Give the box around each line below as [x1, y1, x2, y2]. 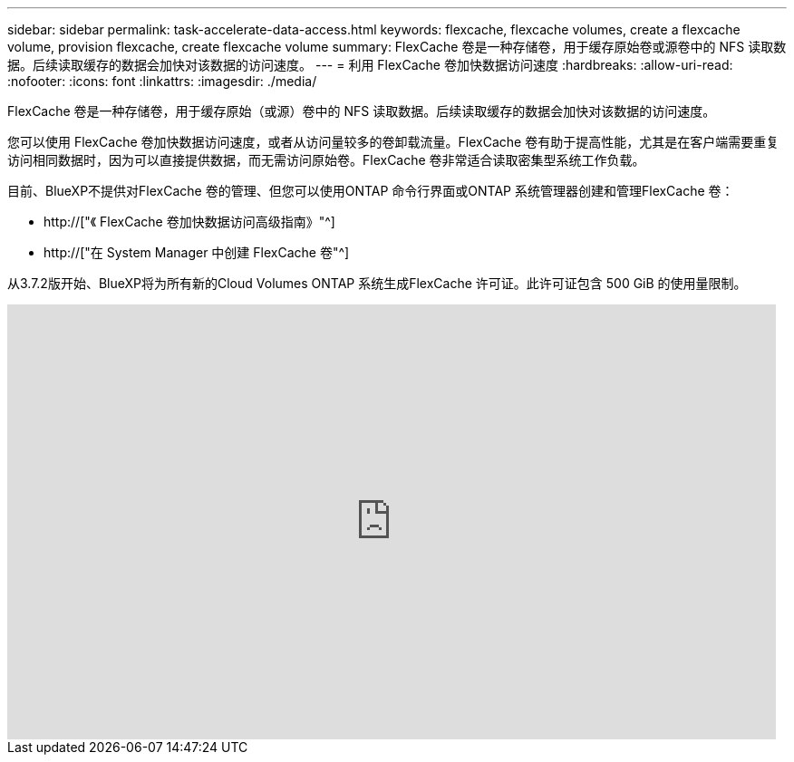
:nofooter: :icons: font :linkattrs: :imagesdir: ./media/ [7, 73, 317, 89]
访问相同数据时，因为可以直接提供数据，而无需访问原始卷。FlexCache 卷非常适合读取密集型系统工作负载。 [7, 152, 645, 168]
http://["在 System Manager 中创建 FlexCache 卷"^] [44, 245, 350, 260]
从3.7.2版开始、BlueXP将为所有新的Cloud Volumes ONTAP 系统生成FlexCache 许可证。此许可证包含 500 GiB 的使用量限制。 [7, 275, 747, 291]
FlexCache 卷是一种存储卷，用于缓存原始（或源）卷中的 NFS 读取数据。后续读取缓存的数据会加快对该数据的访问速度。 [7, 103, 716, 119]
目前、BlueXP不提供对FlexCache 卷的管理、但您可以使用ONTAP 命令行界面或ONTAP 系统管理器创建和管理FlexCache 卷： [7, 183, 734, 198]
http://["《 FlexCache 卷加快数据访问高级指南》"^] [44, 214, 335, 229]
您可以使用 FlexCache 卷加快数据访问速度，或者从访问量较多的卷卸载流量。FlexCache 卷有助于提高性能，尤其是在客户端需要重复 [7, 134, 779, 150]
